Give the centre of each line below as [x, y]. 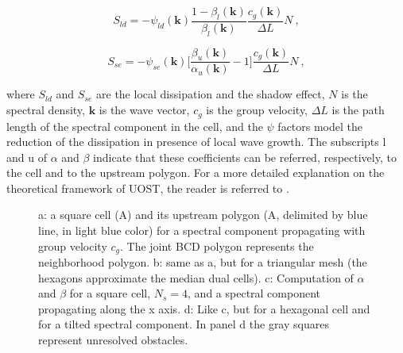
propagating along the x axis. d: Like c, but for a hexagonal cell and [204, 308]
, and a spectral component [254, 293]
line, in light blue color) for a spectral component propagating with [202, 230]
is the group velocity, [257, 110]
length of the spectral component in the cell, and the [135, 126]
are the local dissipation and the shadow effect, [211, 94]
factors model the [320, 126]
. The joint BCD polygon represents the [217, 246]
